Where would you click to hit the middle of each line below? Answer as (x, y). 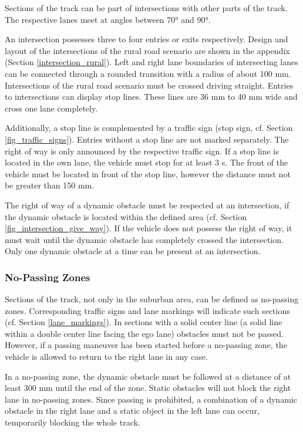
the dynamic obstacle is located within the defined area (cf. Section (126, 216)
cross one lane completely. (51, 108)
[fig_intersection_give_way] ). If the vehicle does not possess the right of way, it (149, 228)
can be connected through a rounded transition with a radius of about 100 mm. (148, 73)
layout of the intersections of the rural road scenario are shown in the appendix (147, 50)
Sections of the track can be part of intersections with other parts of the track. (146, 8)
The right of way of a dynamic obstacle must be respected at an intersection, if (147, 205)
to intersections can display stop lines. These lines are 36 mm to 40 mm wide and (151, 97)
